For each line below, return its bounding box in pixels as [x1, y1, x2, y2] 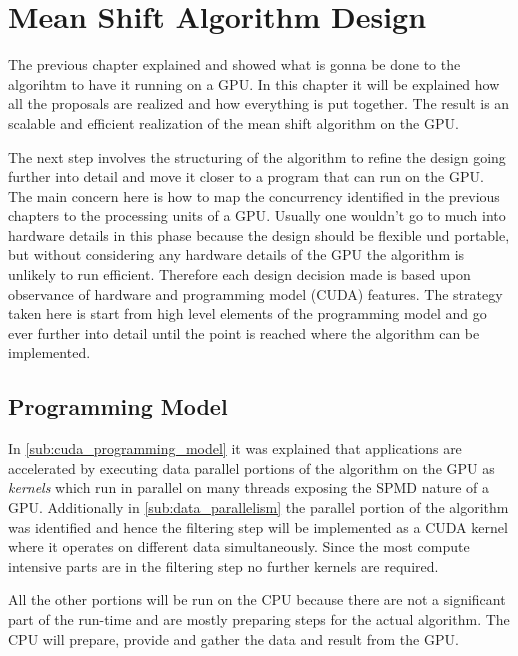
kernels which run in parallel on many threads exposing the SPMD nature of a [8, 477, 490, 498]
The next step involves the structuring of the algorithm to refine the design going [8, 146, 506, 167]
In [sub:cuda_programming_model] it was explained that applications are [8, 438, 462, 459]
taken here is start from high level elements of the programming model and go [8, 303, 487, 324]
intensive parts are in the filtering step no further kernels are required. [8, 555, 439, 576]
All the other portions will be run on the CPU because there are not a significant [8, 589, 506, 610]
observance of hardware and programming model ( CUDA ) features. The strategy [8, 283, 503, 304]
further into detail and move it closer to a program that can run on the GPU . [8, 166, 484, 187]
